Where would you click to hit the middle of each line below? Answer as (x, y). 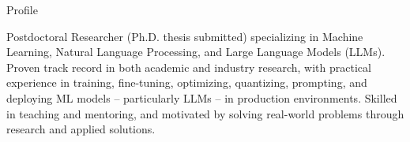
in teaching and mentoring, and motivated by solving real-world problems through (205, 113)
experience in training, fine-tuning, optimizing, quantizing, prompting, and (187, 82)
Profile (22, 9)
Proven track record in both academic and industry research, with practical (189, 67)
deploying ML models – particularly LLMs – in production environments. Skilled (202, 97)
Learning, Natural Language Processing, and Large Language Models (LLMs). (196, 52)
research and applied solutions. (81, 129)
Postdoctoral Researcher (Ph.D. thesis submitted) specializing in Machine (185, 36)
